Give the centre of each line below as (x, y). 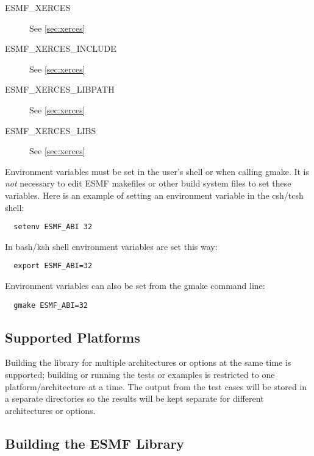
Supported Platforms (73, 337)
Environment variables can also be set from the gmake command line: (135, 286)
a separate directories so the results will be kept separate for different (134, 398)
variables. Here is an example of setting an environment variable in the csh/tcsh (154, 195)
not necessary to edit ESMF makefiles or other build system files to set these (148, 183)
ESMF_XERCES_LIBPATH (60, 89)
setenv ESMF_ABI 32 (53, 227)
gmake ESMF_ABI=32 (51, 305)
